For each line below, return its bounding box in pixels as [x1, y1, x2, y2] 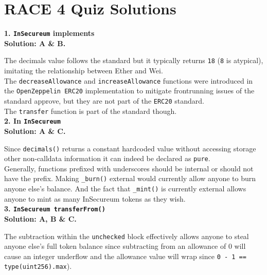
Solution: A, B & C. [4, 213, 77, 224]
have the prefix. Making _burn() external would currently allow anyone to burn [4, 173, 256, 184]
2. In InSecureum [4, 115, 61, 126]
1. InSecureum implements [4, 28, 95, 38]
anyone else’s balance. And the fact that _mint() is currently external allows [4, 183, 246, 194]
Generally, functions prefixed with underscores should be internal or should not [4, 163, 254, 173]
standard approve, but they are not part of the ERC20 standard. [4, 95, 204, 106]
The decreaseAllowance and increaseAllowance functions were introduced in [4, 75, 253, 86]
